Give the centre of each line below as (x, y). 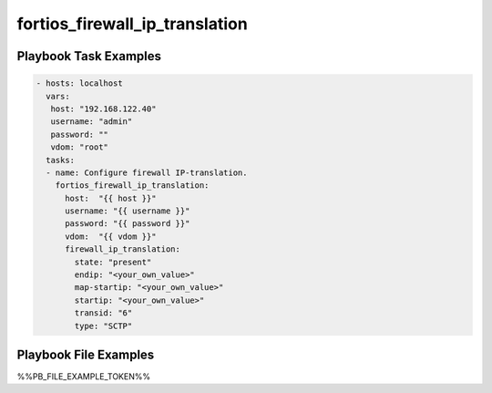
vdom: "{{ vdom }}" (111, 236)
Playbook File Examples (86, 354)
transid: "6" (103, 313)
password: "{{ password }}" (128, 224)
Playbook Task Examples (89, 56)
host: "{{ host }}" (111, 198)
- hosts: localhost (79, 83)
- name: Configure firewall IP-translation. (147, 172)
